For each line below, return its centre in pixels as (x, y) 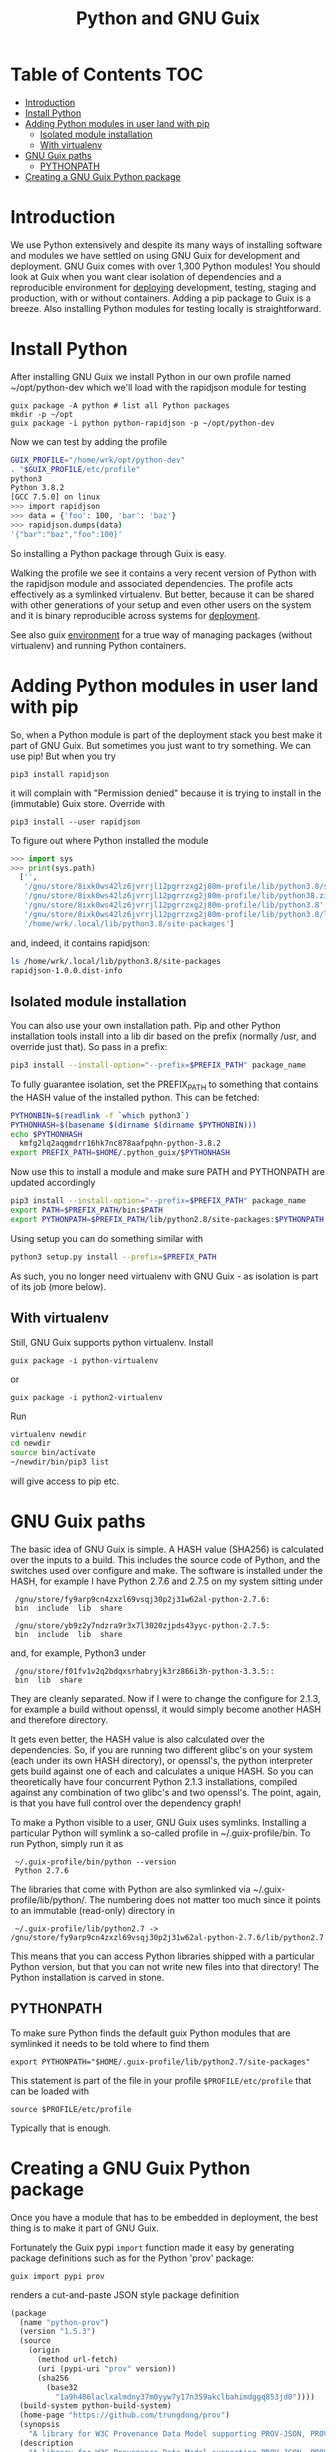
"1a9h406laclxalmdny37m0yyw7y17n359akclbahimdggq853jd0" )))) (184, 2397)
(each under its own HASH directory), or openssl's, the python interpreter (161, 1760)
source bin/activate (53, 1453)
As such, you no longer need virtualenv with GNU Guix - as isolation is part (164, 1276)
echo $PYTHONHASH (46, 1134)
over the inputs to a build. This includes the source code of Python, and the (165, 1559)
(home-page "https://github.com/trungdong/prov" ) (124, 2415)
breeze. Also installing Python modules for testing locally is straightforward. (166, 308)
